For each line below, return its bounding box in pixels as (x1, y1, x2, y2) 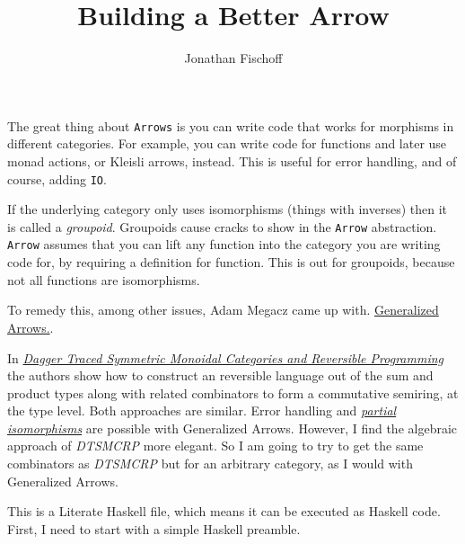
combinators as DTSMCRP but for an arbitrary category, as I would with (7, 454, 413, 473)
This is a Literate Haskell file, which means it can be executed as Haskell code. (7, 502, 441, 521)
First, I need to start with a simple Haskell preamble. (7, 519, 301, 538)
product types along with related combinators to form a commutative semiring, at (7, 383, 459, 402)
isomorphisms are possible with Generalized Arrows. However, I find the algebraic (7, 418, 458, 437)
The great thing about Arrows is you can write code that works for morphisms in (7, 116, 454, 135)
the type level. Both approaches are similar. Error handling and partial (7, 401, 397, 420)
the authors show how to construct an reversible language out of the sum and (7, 366, 434, 385)
